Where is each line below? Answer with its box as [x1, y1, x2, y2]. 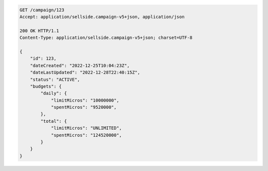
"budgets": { [30, 84, 62, 89]
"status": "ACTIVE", [30, 77, 80, 82]
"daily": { [40, 90, 67, 96]
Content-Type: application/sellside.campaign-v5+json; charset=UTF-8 [19, 35, 193, 41]
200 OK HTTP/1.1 [19, 28, 60, 33]
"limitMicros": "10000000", [51, 97, 119, 103]
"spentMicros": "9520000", [51, 104, 117, 110]
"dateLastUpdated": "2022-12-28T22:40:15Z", [30, 70, 140, 76]
